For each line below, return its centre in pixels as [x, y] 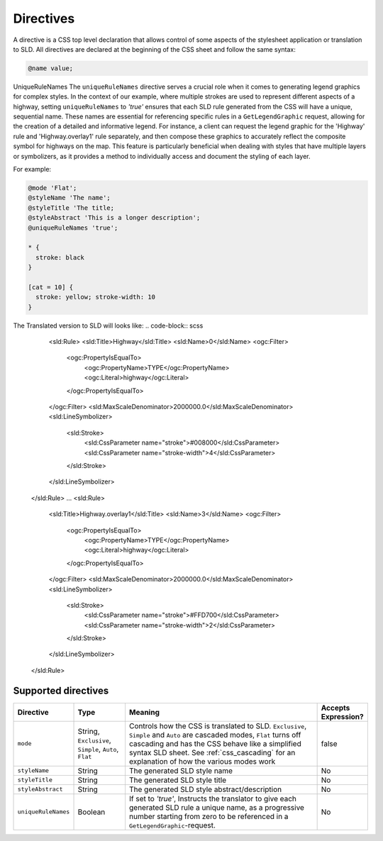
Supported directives [61, 690]
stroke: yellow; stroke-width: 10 [96, 297]
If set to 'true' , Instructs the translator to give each [213, 798]
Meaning [144, 712]
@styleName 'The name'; [70, 198]
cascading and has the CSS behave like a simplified [215, 743]
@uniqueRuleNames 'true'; [73, 228]
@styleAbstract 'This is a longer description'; [114, 218]
